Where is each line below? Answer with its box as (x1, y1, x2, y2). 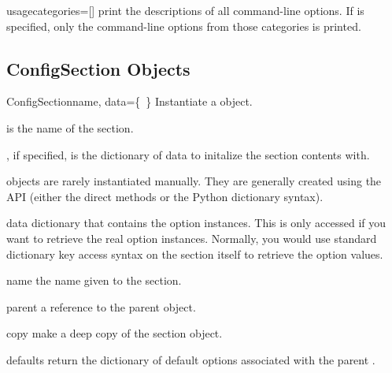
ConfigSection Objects (6, 56, 190, 80)
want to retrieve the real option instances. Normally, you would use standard (6, 229, 377, 246)
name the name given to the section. (6, 272, 182, 289)
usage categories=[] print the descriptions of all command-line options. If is (6, 2, 364, 18)
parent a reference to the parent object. (6, 298, 196, 315)
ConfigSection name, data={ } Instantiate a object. (6, 93, 253, 110)
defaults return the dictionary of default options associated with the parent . (6, 351, 375, 367)
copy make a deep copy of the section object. (6, 325, 223, 341)
